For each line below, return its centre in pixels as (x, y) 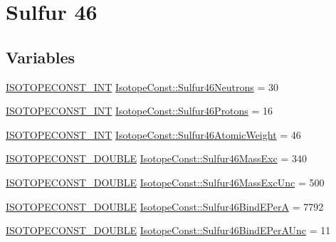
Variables (41, 57)
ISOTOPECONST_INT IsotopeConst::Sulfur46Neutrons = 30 (142, 86)
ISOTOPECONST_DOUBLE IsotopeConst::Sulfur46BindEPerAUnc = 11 (168, 230)
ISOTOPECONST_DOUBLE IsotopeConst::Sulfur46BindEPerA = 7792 (165, 206)
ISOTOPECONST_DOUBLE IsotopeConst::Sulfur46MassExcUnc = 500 (165, 182)
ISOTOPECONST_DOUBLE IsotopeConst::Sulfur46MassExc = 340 (156, 158)
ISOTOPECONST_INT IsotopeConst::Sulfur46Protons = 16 (140, 111)
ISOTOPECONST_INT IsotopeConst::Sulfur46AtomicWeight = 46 (153, 134)
